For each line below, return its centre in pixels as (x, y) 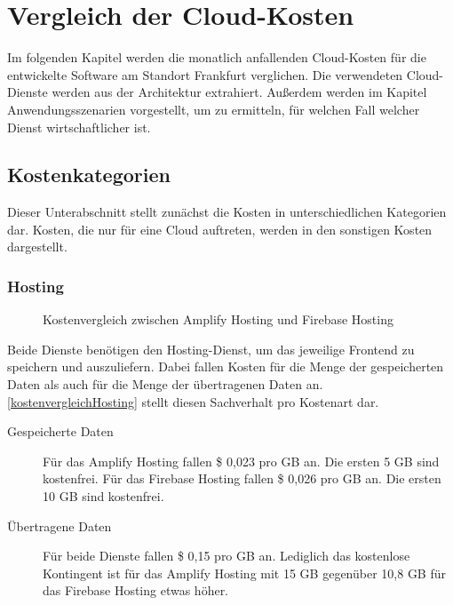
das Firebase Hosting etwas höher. (136, 590)
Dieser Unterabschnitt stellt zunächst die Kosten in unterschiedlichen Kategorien (227, 212)
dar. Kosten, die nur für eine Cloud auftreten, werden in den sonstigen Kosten (220, 229)
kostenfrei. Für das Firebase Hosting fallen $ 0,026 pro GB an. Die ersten (242, 478)
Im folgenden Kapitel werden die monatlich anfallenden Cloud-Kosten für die (217, 57)
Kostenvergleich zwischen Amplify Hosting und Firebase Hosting (218, 319)
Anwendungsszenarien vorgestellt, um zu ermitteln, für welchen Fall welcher (214, 109)
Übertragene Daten (60, 525)
